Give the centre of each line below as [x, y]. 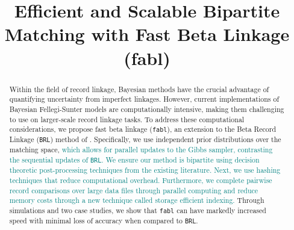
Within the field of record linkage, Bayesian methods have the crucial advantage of [139, 89]
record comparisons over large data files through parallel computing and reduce [134, 190]
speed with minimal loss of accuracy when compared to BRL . [104, 221]
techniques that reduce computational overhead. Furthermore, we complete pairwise [141, 180]
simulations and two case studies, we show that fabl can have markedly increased [138, 210]
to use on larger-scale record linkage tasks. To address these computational [127, 119]
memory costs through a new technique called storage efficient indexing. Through [137, 200]
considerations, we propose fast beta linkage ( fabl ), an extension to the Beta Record [143, 129]
